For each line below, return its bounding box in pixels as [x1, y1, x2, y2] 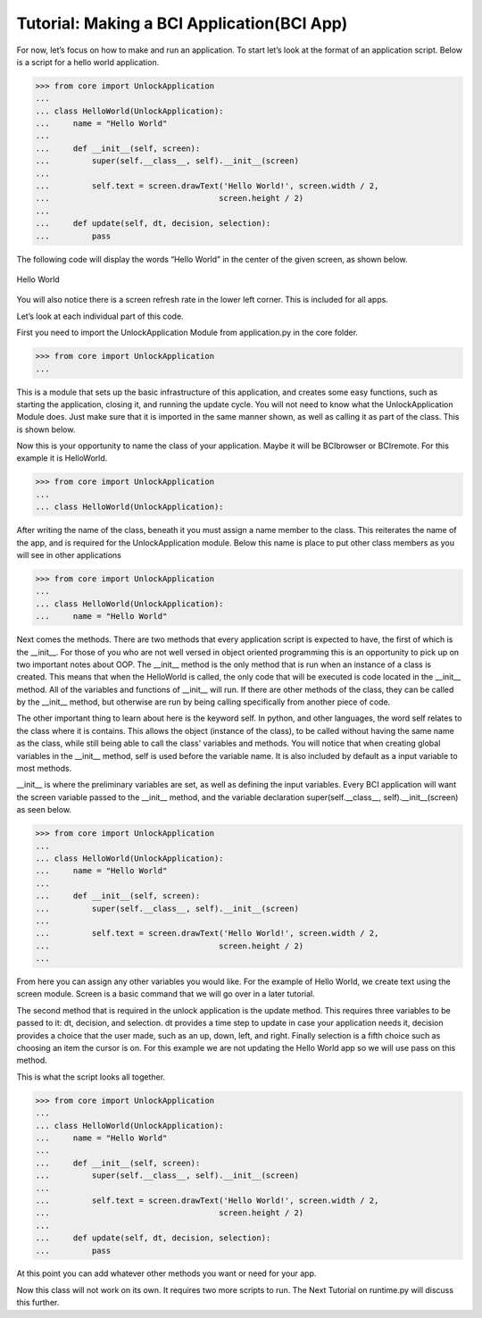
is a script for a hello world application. [16, 56, 160, 67]
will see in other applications [16, 550, 122, 560]
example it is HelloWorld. [16, 453, 108, 463]
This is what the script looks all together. [16, 1072, 165, 1082]
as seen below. [16, 805, 71, 815]
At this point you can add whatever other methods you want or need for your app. [16, 1268, 317, 1279]
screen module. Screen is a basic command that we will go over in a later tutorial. [16, 988, 316, 999]
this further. [16, 1297, 60, 1308]
